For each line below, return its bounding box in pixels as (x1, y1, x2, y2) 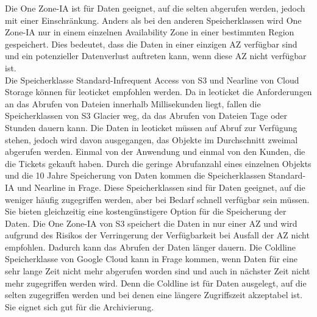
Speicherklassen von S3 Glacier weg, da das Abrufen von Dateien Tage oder (5, 109, 288, 122)
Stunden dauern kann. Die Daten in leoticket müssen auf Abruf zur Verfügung (5, 121, 297, 134)
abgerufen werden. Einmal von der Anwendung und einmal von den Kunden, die (5, 145, 305, 158)
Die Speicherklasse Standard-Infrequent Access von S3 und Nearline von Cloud (5, 73, 299, 86)
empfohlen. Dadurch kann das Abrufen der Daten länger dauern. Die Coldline (5, 240, 296, 253)
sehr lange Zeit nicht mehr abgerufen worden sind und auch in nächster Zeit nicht (5, 265, 310, 277)
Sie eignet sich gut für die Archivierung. (5, 300, 154, 313)
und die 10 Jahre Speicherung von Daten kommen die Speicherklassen (5, 169, 266, 182)
